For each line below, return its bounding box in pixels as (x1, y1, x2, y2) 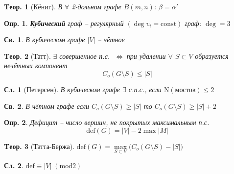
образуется (195, 50, 229, 61)
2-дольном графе (71, 1, 121, 11)
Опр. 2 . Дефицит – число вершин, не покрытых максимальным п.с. (4, 117, 210, 127)
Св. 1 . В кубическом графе (4, 34, 85, 45)
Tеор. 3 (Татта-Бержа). (4, 141, 75, 151)
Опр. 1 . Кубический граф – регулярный (4, 18, 124, 28)
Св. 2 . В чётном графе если (4, 100, 90, 111)
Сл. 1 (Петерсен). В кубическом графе (4, 84, 120, 94)
